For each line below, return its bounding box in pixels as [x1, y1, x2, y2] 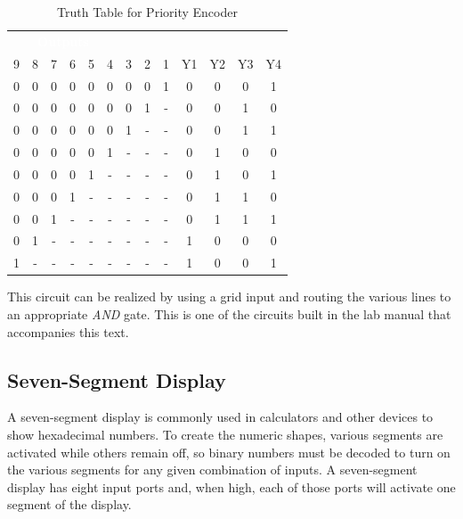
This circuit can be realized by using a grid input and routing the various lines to [7, 287, 451, 306]
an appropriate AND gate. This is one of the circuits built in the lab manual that [7, 304, 451, 323]
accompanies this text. [7, 322, 129, 341]
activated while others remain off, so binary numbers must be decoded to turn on [7, 442, 451, 461]
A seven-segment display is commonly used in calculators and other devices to [7, 408, 434, 426]
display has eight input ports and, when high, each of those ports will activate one [7, 477, 456, 496]
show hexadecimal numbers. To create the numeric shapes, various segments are [7, 424, 443, 443]
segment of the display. [7, 495, 132, 514]
